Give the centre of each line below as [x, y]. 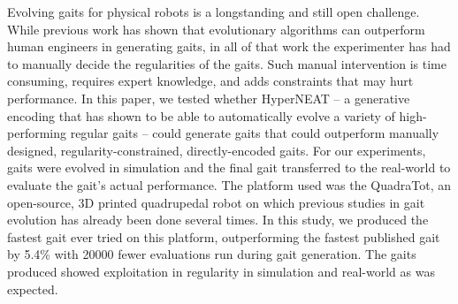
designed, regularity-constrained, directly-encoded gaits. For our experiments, [217, 150]
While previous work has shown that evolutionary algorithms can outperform [216, 29]
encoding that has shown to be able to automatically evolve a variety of [201, 115]
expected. [33, 289]
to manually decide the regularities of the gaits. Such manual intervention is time [227, 63]
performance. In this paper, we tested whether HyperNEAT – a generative [209, 98]
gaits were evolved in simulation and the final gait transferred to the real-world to [229, 167]
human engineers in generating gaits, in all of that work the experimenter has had [229, 46]
